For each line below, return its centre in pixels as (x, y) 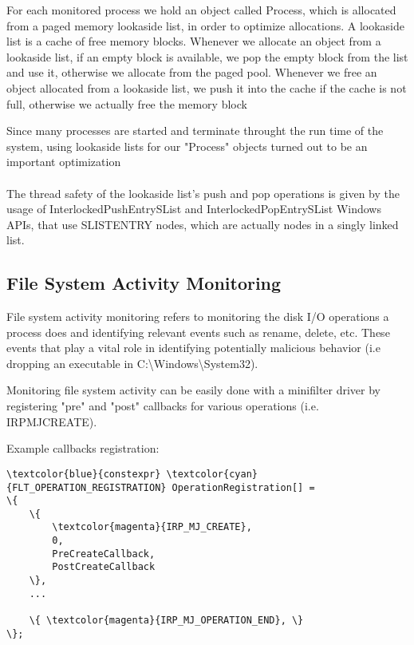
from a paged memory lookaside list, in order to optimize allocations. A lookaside (206, 25)
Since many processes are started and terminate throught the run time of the (195, 131)
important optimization (64, 162)
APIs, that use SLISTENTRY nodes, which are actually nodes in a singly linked (203, 224)
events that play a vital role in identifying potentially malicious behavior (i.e (193, 348)
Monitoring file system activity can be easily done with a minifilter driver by (194, 390)
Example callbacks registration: (83, 448)
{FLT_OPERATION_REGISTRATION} (87, 487)
